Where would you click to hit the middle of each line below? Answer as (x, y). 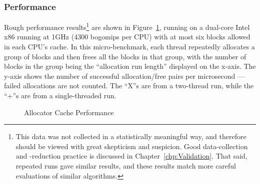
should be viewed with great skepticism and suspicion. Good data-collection (132, 146)
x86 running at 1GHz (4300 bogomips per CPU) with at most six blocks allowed (127, 37)
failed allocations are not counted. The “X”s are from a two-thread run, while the (129, 86)
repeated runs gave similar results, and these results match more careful (126, 166)
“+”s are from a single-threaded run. (60, 95)
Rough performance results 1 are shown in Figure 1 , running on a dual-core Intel (127, 26)
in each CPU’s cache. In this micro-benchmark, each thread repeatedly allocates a (129, 47)
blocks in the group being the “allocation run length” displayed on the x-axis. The (130, 66)
